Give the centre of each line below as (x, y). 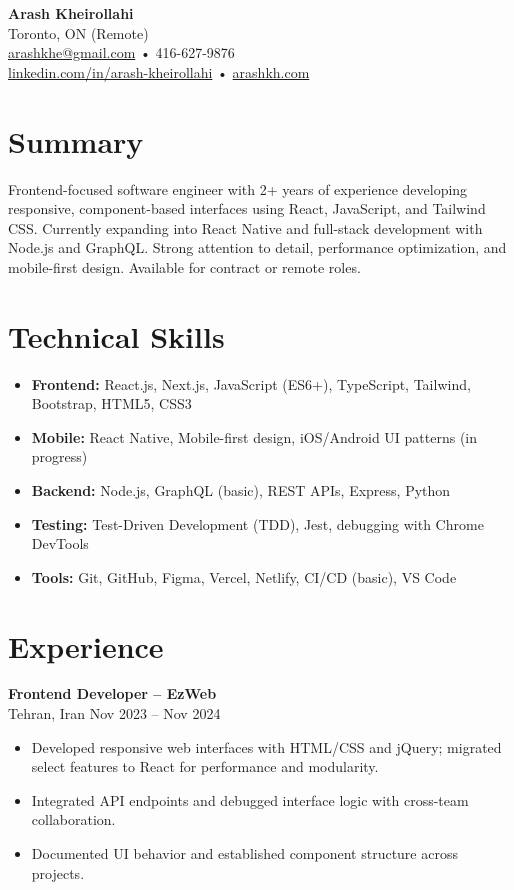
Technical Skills (116, 335)
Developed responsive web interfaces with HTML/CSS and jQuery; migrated (266, 746)
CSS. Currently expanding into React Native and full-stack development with (245, 227)
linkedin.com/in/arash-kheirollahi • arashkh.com (159, 71)
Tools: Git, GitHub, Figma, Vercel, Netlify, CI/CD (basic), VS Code (244, 576)
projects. (58, 872)
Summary (76, 140)
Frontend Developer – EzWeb (112, 693)
